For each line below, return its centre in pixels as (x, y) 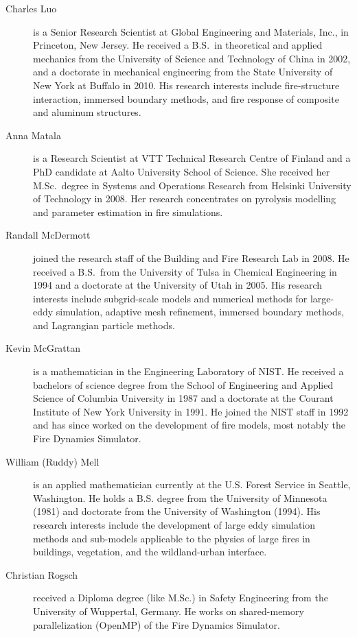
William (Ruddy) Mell (53, 461)
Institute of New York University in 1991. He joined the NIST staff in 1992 (191, 411)
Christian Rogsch (42, 574)
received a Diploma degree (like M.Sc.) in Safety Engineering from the (181, 598)
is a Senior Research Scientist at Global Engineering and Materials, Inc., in (191, 31)
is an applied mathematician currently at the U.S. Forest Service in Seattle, (192, 484)
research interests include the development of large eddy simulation (174, 525)
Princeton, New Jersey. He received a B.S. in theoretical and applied (178, 45)
